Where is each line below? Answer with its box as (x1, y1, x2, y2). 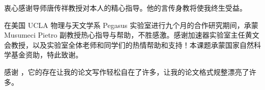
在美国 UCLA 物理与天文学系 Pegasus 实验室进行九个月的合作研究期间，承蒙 (4, 19, 258, 30)
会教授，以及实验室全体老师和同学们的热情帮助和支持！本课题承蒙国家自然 (4, 39, 254, 50)
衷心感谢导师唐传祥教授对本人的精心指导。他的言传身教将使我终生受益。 (4, 3, 247, 13)
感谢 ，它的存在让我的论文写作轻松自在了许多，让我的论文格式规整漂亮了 (4, 66, 249, 77)
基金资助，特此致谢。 (11, 49, 83, 60)
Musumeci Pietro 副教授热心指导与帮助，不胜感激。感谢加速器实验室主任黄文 (4, 29, 259, 40)
